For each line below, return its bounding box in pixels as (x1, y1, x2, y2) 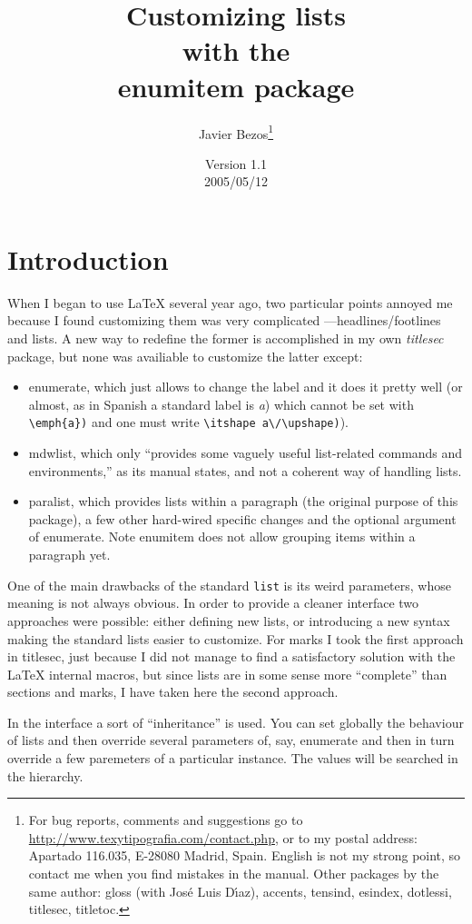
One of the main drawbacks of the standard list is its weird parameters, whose (7, 575, 451, 594)
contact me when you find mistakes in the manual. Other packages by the (28, 864, 439, 883)
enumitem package (117, 67, 355, 104)
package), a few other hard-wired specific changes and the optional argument (28, 509, 457, 528)
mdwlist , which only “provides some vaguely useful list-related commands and (28, 443, 463, 462)
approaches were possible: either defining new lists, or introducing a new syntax (7, 611, 450, 630)
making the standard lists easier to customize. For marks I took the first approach (7, 629, 464, 648)
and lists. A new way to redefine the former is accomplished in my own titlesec (7, 329, 444, 348)
